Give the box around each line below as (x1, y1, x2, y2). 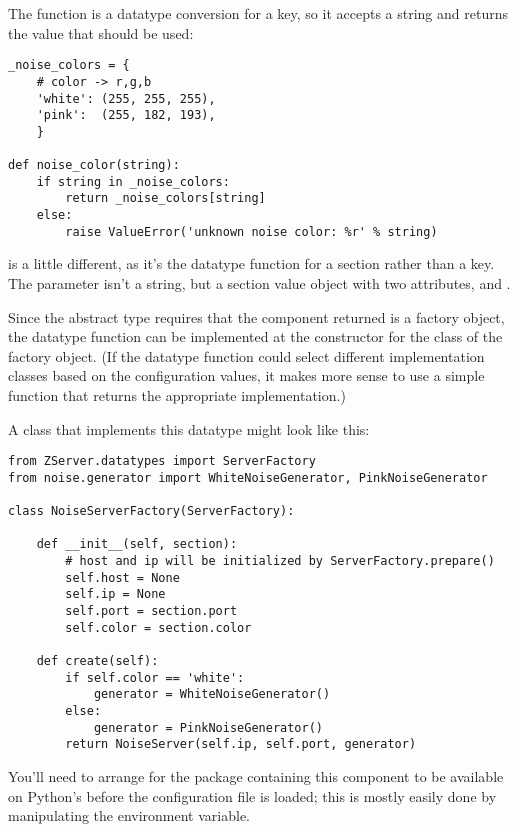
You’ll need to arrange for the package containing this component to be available (8, 765, 504, 786)
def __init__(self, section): (36, 537, 238, 552)
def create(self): (36, 654, 159, 669)
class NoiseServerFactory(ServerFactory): (8, 504, 295, 519)
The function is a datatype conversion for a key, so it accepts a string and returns (8, 3, 508, 23)
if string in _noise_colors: (36, 174, 230, 189)
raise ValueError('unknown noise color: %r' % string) (65, 224, 438, 239)
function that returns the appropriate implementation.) (8, 384, 346, 405)
